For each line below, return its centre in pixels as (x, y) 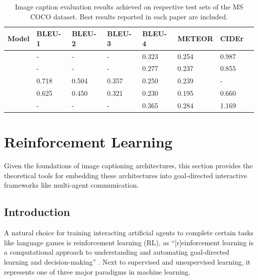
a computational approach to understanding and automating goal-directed (117, 252)
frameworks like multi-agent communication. (71, 185)
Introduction (37, 212)
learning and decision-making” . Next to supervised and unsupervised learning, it (127, 261)
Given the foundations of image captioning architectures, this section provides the (129, 166)
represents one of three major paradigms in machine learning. (97, 271)
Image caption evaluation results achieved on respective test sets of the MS (129, 6)
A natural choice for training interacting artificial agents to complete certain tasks (129, 233)
